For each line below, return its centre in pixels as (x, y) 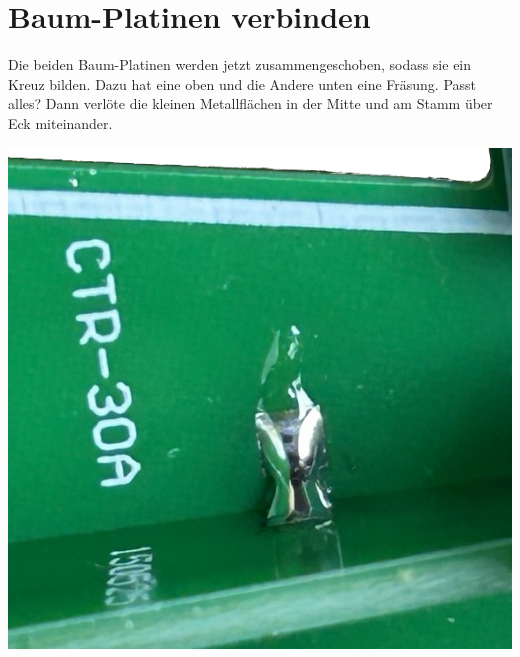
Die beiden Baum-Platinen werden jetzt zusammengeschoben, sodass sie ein (240, 64)
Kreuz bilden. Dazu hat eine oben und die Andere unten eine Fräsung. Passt (242, 83)
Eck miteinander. (60, 122)
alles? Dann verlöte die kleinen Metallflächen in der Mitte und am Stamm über (250, 103)
